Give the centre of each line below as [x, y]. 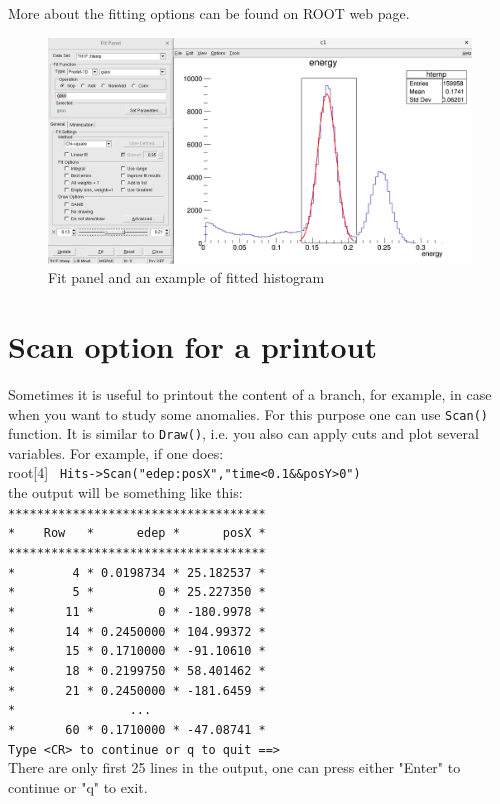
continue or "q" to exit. [78, 786]
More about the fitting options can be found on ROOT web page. [209, 13]
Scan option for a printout [193, 346]
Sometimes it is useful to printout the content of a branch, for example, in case [250, 393]
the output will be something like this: [125, 492]
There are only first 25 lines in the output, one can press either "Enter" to [234, 767]
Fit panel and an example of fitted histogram [186, 277]
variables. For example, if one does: [116, 452]
